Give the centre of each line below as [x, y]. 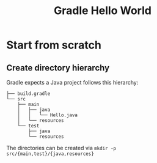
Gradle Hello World [103, 11]
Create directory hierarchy [58, 68]
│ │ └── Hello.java [48, 115]
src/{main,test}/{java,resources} [50, 154]
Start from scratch [54, 45]
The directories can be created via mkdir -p [61, 148]
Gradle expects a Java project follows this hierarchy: [72, 82]
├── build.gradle [28, 94]
